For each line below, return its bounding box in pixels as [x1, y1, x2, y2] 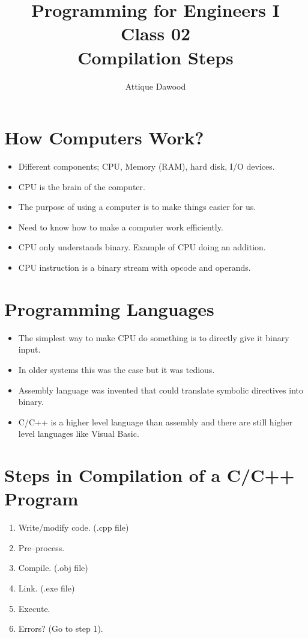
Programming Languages [4, 296, 214, 321]
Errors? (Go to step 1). [18, 622, 103, 635]
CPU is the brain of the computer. [18, 180, 145, 193]
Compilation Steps [77, 45, 234, 69]
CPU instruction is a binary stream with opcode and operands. [18, 261, 251, 273]
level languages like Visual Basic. [18, 427, 139, 440]
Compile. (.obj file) [18, 561, 88, 574]
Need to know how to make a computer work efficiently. [18, 220, 223, 233]
